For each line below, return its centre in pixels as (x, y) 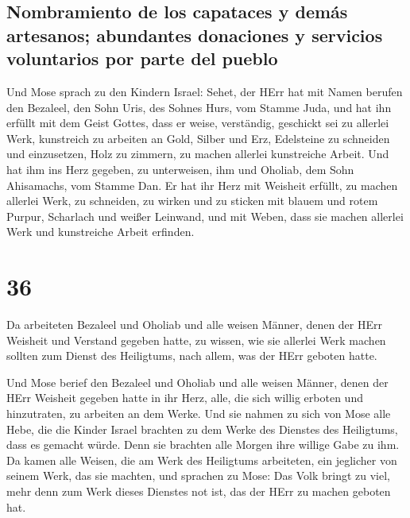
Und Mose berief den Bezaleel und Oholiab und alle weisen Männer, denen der (197, 382)
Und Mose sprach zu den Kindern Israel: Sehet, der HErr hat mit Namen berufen (205, 91)
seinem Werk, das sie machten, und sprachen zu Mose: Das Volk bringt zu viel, (198, 475)
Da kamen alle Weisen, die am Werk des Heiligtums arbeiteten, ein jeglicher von (202, 460)
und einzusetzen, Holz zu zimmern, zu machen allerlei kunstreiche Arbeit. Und (198, 154)
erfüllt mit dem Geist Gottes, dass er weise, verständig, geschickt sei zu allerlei (198, 123)
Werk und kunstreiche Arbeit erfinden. (101, 232)
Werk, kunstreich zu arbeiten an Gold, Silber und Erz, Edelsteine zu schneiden (198, 138)
